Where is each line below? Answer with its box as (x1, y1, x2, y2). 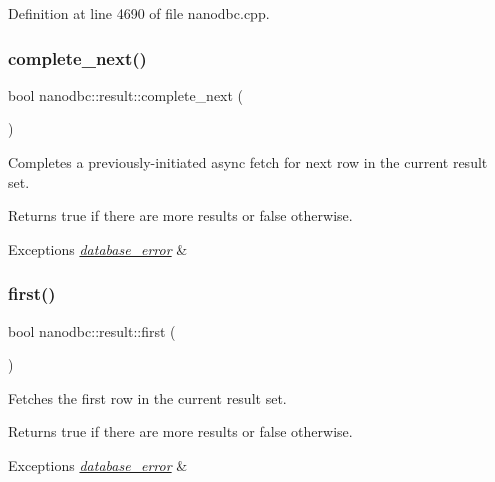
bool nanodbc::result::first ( (8, 320, 176, 341)
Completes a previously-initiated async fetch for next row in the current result (8, 152, 488, 172)
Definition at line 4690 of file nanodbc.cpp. (8, 3, 270, 23)
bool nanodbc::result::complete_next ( (8, 84, 244, 105)
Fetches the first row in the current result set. (8, 387, 287, 408)
